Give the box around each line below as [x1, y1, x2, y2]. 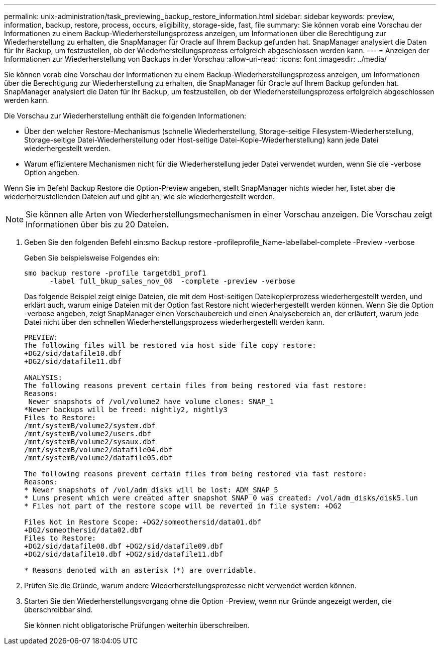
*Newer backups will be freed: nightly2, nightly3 [24, 406, 228, 414]
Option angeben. [24, 168, 79, 177]
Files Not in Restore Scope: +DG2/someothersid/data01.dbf [24, 518, 262, 526]
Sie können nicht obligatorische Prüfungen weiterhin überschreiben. [24, 621, 250, 629]
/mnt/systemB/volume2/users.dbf [24, 430, 151, 438]
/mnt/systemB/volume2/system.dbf [24, 422, 156, 430]
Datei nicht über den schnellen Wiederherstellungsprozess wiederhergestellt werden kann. [24, 318, 324, 326]
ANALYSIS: [24, 373, 62, 381]
